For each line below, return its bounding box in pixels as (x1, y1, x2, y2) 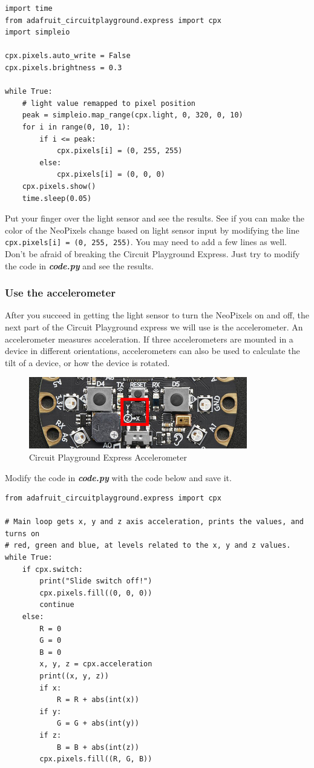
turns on (5, 529, 40, 538)
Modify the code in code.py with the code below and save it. (5, 471, 232, 484)
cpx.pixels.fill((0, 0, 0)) (39, 588, 152, 597)
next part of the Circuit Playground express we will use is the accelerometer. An (5, 320, 303, 333)
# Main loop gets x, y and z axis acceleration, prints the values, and (5, 517, 304, 527)
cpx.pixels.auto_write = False (5, 51, 131, 61)
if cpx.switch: (22, 565, 83, 574)
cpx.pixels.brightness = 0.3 (5, 63, 122, 72)
